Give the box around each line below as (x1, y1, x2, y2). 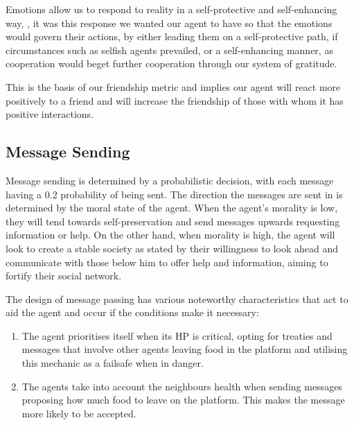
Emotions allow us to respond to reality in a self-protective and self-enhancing (6, 2, 337, 16)
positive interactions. (6, 107, 94, 121)
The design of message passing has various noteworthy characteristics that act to (6, 291, 348, 306)
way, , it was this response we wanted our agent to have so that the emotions (6, 15, 333, 30)
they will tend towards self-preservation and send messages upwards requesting (6, 214, 340, 228)
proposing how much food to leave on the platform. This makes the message (21, 392, 345, 407)
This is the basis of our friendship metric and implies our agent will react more (6, 79, 341, 94)
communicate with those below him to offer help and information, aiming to (6, 254, 328, 269)
